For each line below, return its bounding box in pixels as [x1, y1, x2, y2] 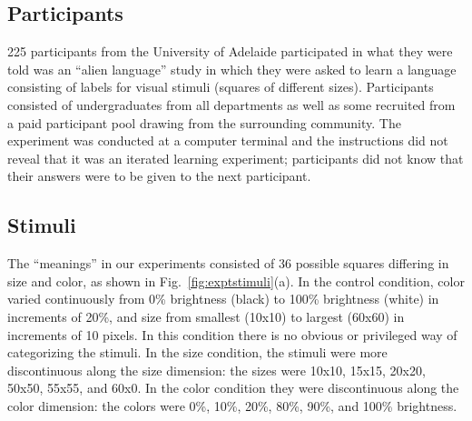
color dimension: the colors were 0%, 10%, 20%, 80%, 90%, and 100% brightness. [7, 396, 457, 415]
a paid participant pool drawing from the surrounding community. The [7, 113, 401, 132]
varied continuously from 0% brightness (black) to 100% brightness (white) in [7, 289, 439, 308]
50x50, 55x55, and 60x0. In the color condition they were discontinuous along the [7, 378, 459, 397]
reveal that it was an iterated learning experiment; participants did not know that [7, 148, 464, 167]
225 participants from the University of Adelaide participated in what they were [7, 42, 453, 61]
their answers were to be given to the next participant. [7, 166, 311, 185]
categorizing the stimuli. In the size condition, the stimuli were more [7, 343, 388, 362]
